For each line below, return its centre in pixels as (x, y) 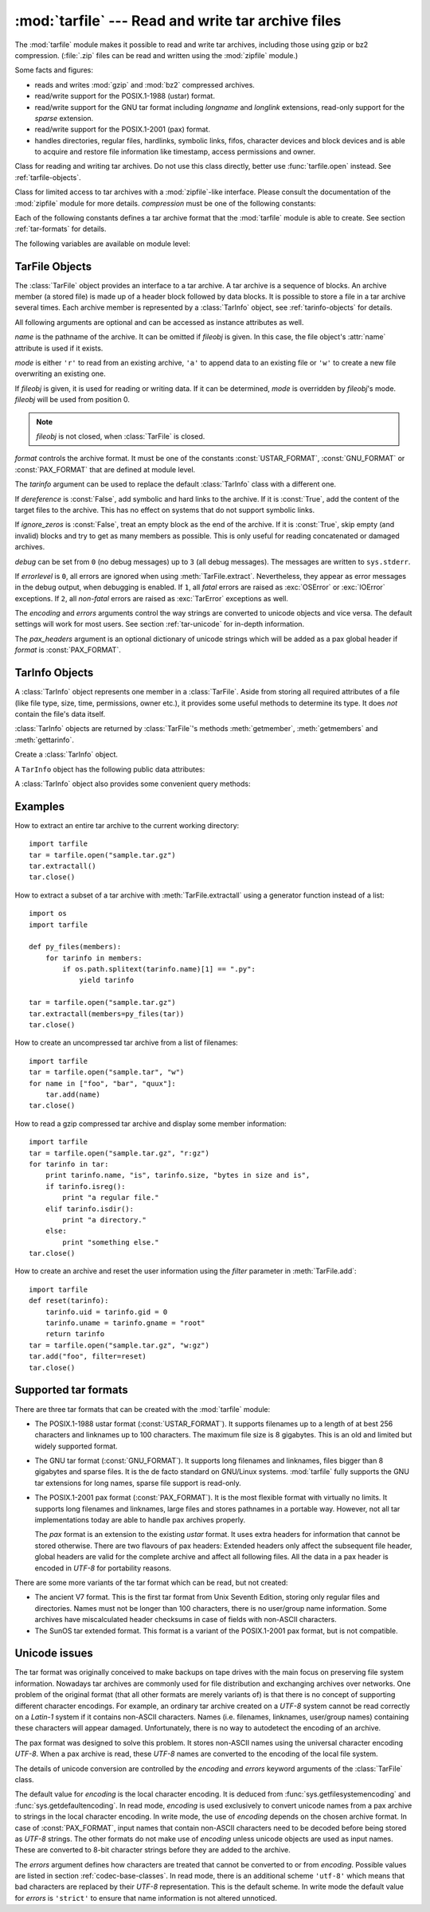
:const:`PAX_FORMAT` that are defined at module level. (105, 469)
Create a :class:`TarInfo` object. (66, 755)
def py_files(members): (75, 947)
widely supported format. (76, 1446)
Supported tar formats (72, 1390)
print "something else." (111, 1242)
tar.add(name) (73, 1095)
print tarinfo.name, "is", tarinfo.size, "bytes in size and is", (178, 1175)
